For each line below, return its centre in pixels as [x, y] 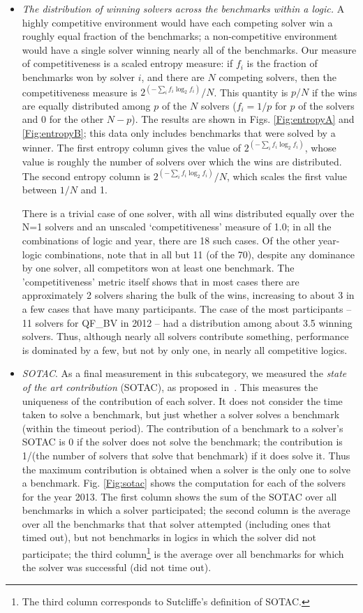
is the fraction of [282, 63]
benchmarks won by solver [79, 76]
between [39, 190]
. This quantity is [251, 92]
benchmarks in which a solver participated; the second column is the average [186, 510]
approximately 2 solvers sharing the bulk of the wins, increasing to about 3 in [188, 295]
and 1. [94, 190]
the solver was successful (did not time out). [117, 567]
